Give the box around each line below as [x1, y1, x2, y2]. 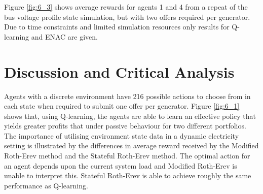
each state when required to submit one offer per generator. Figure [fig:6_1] [4, 101, 240, 111]
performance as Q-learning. [4, 180, 88, 190]
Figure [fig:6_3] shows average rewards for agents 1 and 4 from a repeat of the [4, 2, 248, 12]
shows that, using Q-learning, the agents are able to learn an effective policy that [4, 110, 256, 121]
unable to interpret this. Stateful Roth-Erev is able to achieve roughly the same [4, 170, 251, 181]
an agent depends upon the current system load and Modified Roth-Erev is [4, 160, 237, 171]
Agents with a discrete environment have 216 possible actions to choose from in [4, 90, 251, 101]
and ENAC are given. [31, 31, 98, 42]
